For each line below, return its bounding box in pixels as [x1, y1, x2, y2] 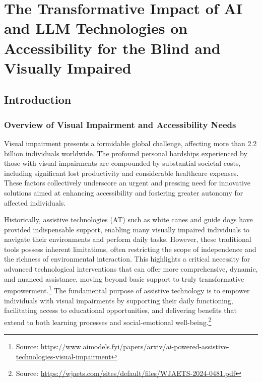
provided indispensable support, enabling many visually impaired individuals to [4, 224, 250, 234]
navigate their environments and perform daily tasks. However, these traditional [4, 234, 251, 244]
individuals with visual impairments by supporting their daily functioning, [4, 295, 233, 305]
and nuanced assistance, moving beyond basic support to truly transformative [4, 273, 244, 284]
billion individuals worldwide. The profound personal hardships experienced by [4, 148, 247, 158]
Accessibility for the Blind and [4, 37, 221, 58]
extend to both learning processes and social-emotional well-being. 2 [4, 315, 212, 327]
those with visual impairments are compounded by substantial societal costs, [4, 158, 241, 168]
